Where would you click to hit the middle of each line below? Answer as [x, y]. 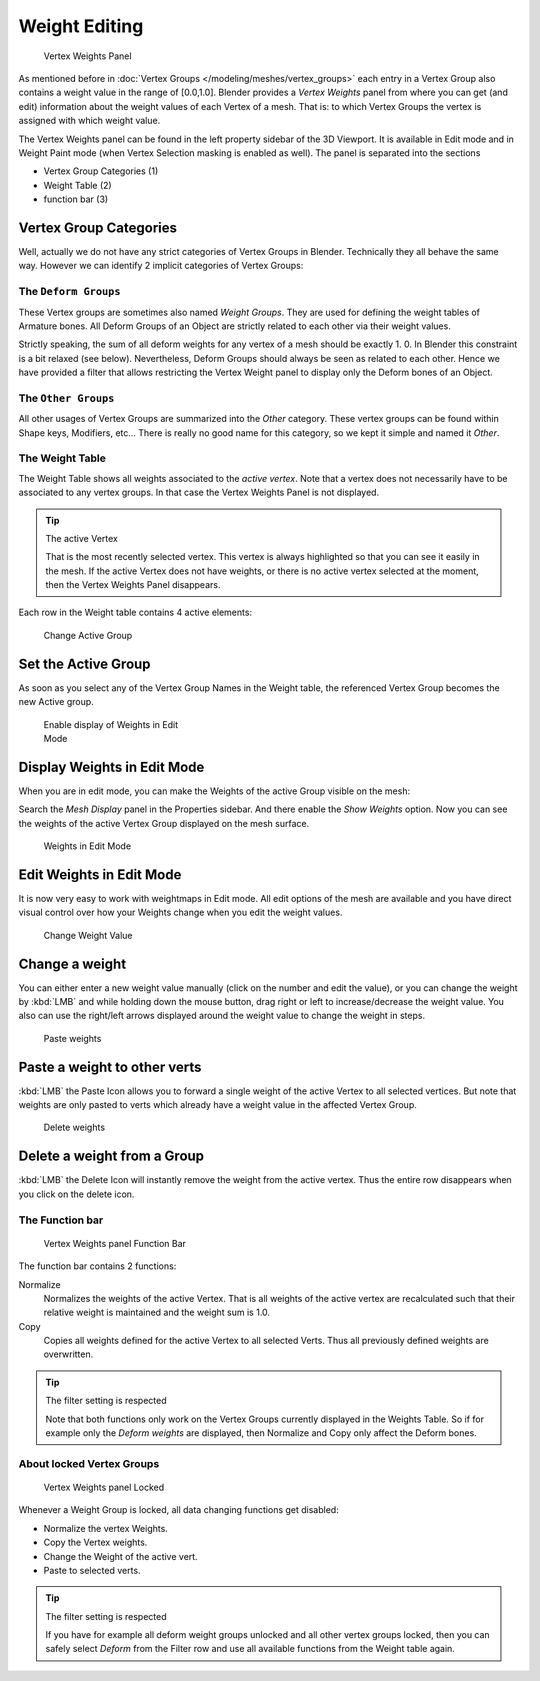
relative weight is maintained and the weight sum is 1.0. [156, 1312]
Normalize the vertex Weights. [106, 1528]
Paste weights [72, 1038]
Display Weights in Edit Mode [111, 766]
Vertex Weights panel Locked [104, 1487]
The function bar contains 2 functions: [97, 1266]
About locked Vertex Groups [89, 1463]
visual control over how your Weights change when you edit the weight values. [180, 912]
